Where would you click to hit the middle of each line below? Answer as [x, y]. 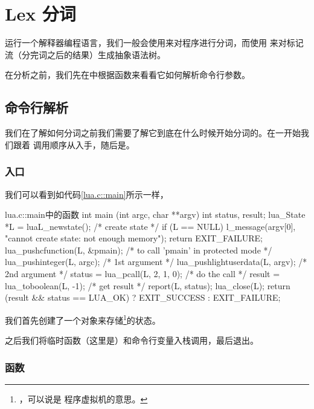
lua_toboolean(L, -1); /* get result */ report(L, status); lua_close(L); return [148, 285]
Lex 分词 [40, 14]
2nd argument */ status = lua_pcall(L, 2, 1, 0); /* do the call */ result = [143, 274]
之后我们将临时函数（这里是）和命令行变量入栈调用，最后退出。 [132, 340]
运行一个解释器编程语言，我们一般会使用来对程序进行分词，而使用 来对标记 [154, 43]
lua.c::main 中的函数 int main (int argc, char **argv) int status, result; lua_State [155, 214]
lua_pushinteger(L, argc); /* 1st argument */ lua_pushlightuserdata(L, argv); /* [156, 262]
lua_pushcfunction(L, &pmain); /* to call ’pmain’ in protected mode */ [139, 250]
